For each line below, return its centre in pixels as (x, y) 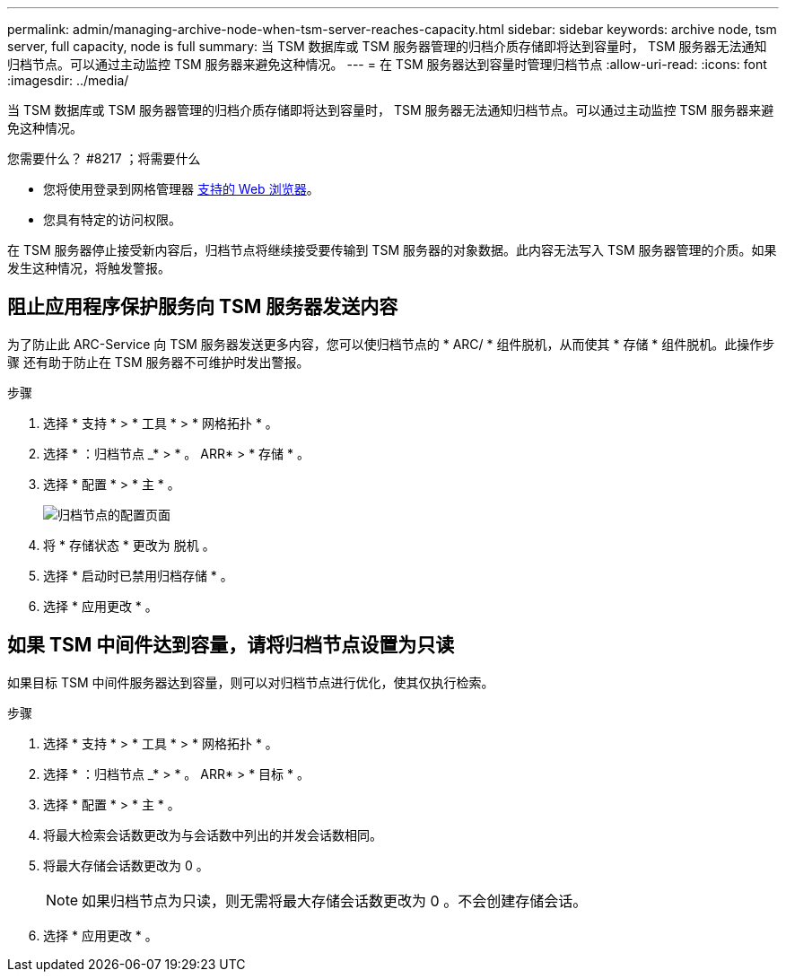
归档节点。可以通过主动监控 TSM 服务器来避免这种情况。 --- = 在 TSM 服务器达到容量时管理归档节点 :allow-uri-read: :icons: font (387, 64)
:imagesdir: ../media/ (68, 80)
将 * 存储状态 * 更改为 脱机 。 (129, 545)
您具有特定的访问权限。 (112, 219)
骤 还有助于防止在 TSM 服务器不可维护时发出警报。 (158, 362)
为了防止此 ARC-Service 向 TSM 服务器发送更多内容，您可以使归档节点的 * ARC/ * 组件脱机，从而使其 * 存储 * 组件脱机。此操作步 (391, 344)
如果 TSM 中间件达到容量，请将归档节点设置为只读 (231, 645)
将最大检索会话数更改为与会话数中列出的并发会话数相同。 (213, 835)
